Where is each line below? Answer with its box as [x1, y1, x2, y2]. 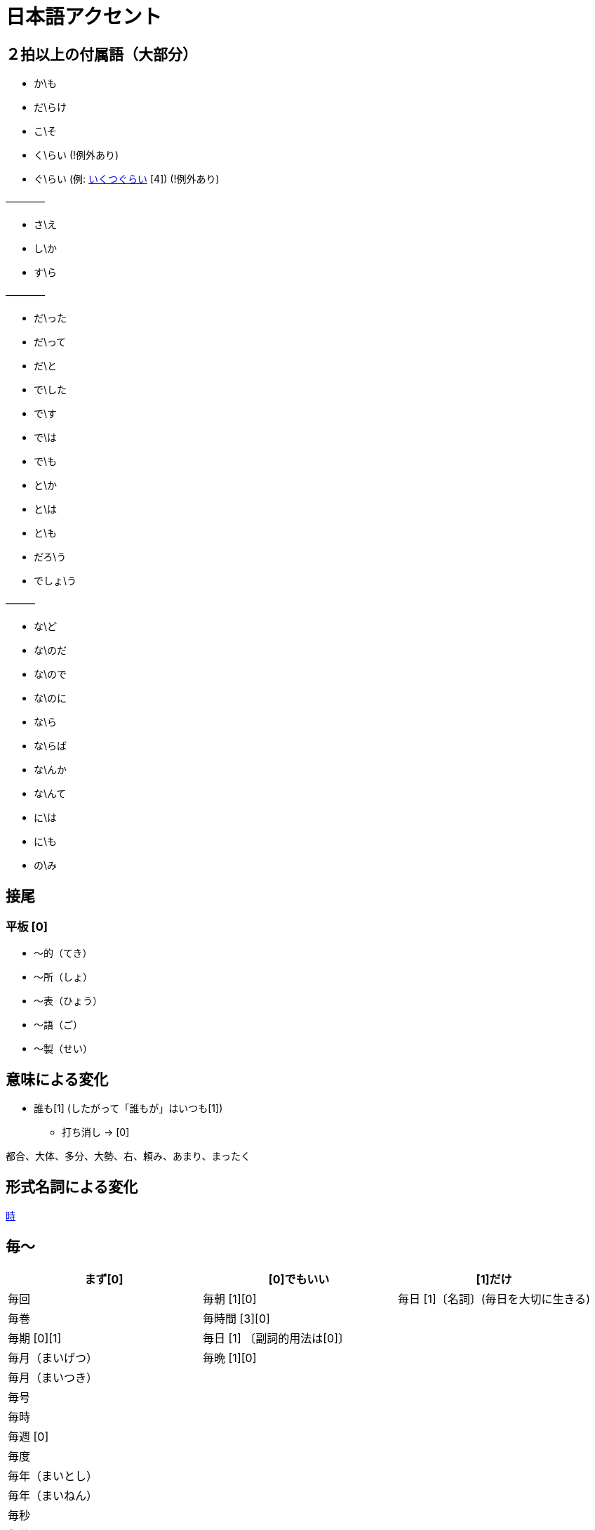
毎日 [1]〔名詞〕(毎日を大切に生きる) [398, 1291, 591, 1306]
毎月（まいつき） [8, 1370, 98, 1385]
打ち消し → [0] [62, 1126, 130, 1139]
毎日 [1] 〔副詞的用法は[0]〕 [203, 1330, 349, 1345]
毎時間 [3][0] [203, 1311, 270, 1326]
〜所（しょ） [34, 971, 93, 983]
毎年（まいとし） [8, 1468, 98, 1483]
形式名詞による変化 [6, 1177, 138, 1196]
